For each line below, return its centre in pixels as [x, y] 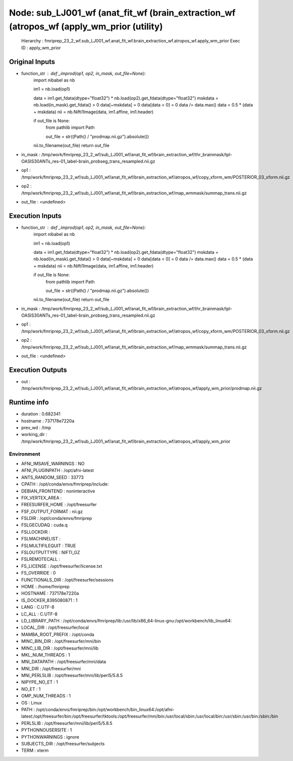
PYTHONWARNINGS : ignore [50, 737]
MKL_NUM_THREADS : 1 [46, 655]
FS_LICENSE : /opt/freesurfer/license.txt [62, 566]
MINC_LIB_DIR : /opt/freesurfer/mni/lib [60, 648]
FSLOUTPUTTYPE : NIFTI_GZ [51, 553]
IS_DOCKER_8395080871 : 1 [49, 600]
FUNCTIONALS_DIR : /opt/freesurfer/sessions [67, 580]
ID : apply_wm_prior [41, 48]
